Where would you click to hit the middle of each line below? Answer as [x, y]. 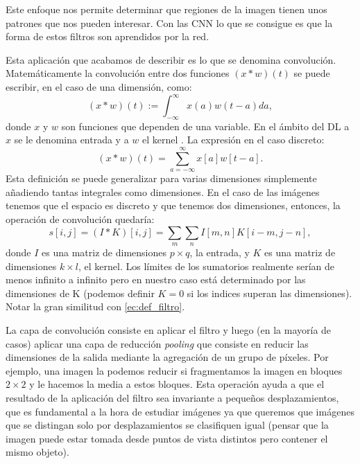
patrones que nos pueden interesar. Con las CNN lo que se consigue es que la [169, 23]
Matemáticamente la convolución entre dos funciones [118, 73]
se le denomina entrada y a [71, 140]
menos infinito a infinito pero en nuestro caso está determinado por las [156, 279]
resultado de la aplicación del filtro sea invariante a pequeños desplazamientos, [172, 397]
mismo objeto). [37, 452]
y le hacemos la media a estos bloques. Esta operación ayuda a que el [177, 384]
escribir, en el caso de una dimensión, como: [99, 86]
